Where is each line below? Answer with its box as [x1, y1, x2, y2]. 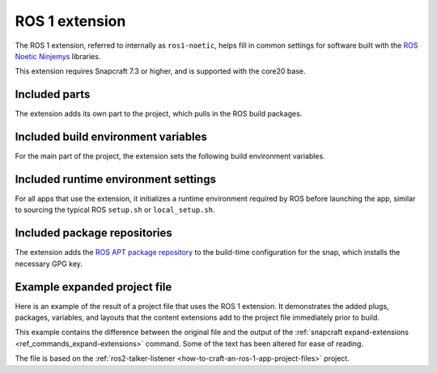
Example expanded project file [15, 280, 172, 294]
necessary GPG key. [15, 259, 83, 269]
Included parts [15, 87, 91, 101]
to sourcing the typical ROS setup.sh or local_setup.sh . [15, 205, 215, 214]
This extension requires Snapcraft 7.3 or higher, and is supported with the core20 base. [15, 66, 306, 76]
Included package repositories [15, 227, 173, 240]
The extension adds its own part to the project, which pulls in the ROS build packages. [15, 109, 303, 119]
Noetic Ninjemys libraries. [15, 51, 101, 61]
